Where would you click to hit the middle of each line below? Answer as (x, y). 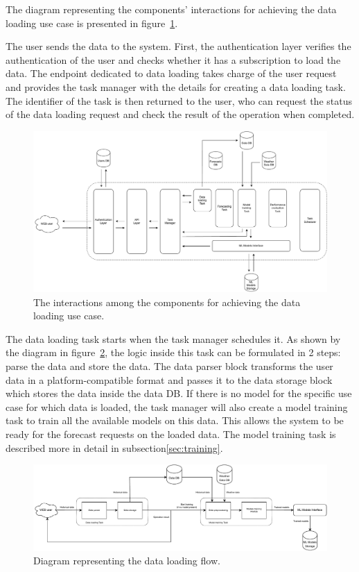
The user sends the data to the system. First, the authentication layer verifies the (178, 46)
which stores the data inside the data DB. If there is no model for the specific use (179, 393)
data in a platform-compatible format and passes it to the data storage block (169, 379)
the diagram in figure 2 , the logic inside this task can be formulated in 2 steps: (173, 352)
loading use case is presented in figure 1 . (92, 23)
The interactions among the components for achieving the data (167, 302)
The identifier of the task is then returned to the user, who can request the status (179, 100)
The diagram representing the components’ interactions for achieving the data (171, 9)
